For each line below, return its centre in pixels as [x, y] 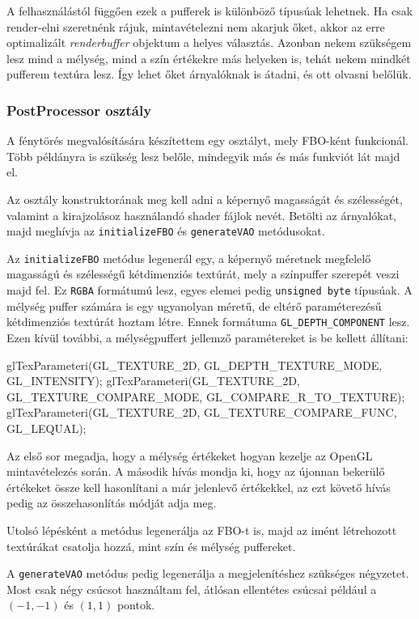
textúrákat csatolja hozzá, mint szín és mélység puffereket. [151, 546]
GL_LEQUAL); [47, 428]
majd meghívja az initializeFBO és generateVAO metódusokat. [166, 231]
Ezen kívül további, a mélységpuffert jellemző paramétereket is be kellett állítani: [207, 337]
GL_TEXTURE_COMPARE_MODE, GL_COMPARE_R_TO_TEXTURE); [206, 396]
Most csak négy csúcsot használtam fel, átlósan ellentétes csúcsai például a [192, 589]
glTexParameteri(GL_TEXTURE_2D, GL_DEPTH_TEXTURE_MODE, [195, 365]
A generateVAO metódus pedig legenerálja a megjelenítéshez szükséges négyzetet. [208, 573]
